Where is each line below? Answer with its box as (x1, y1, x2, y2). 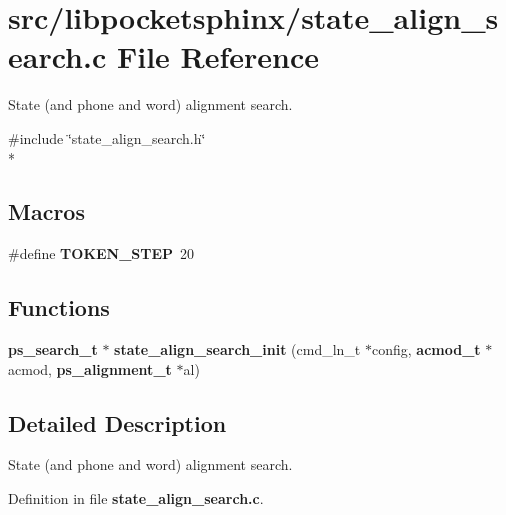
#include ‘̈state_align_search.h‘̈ (8, 127, 206, 148)
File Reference (116, 36, 320, 77)
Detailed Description (8, 407, 227, 438)
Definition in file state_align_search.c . (8, 488, 264, 509)
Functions (8, 292, 110, 323)
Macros (8, 196, 85, 227)
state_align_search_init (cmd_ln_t (114, 339, 361, 360)
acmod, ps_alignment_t (8, 358, 172, 379)
